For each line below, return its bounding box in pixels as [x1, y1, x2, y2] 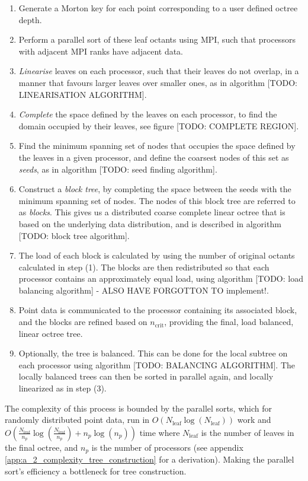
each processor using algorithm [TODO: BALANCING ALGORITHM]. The [18, 358, 296, 371]
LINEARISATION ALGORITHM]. [18, 88, 147, 100]
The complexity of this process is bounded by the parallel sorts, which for [5, 402, 272, 414]
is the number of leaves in [201, 426, 294, 438]
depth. [18, 13, 42, 26]
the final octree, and [5, 441, 78, 453]
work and [237, 413, 271, 426]
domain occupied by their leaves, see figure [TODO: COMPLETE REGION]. [18, 119, 299, 132]
